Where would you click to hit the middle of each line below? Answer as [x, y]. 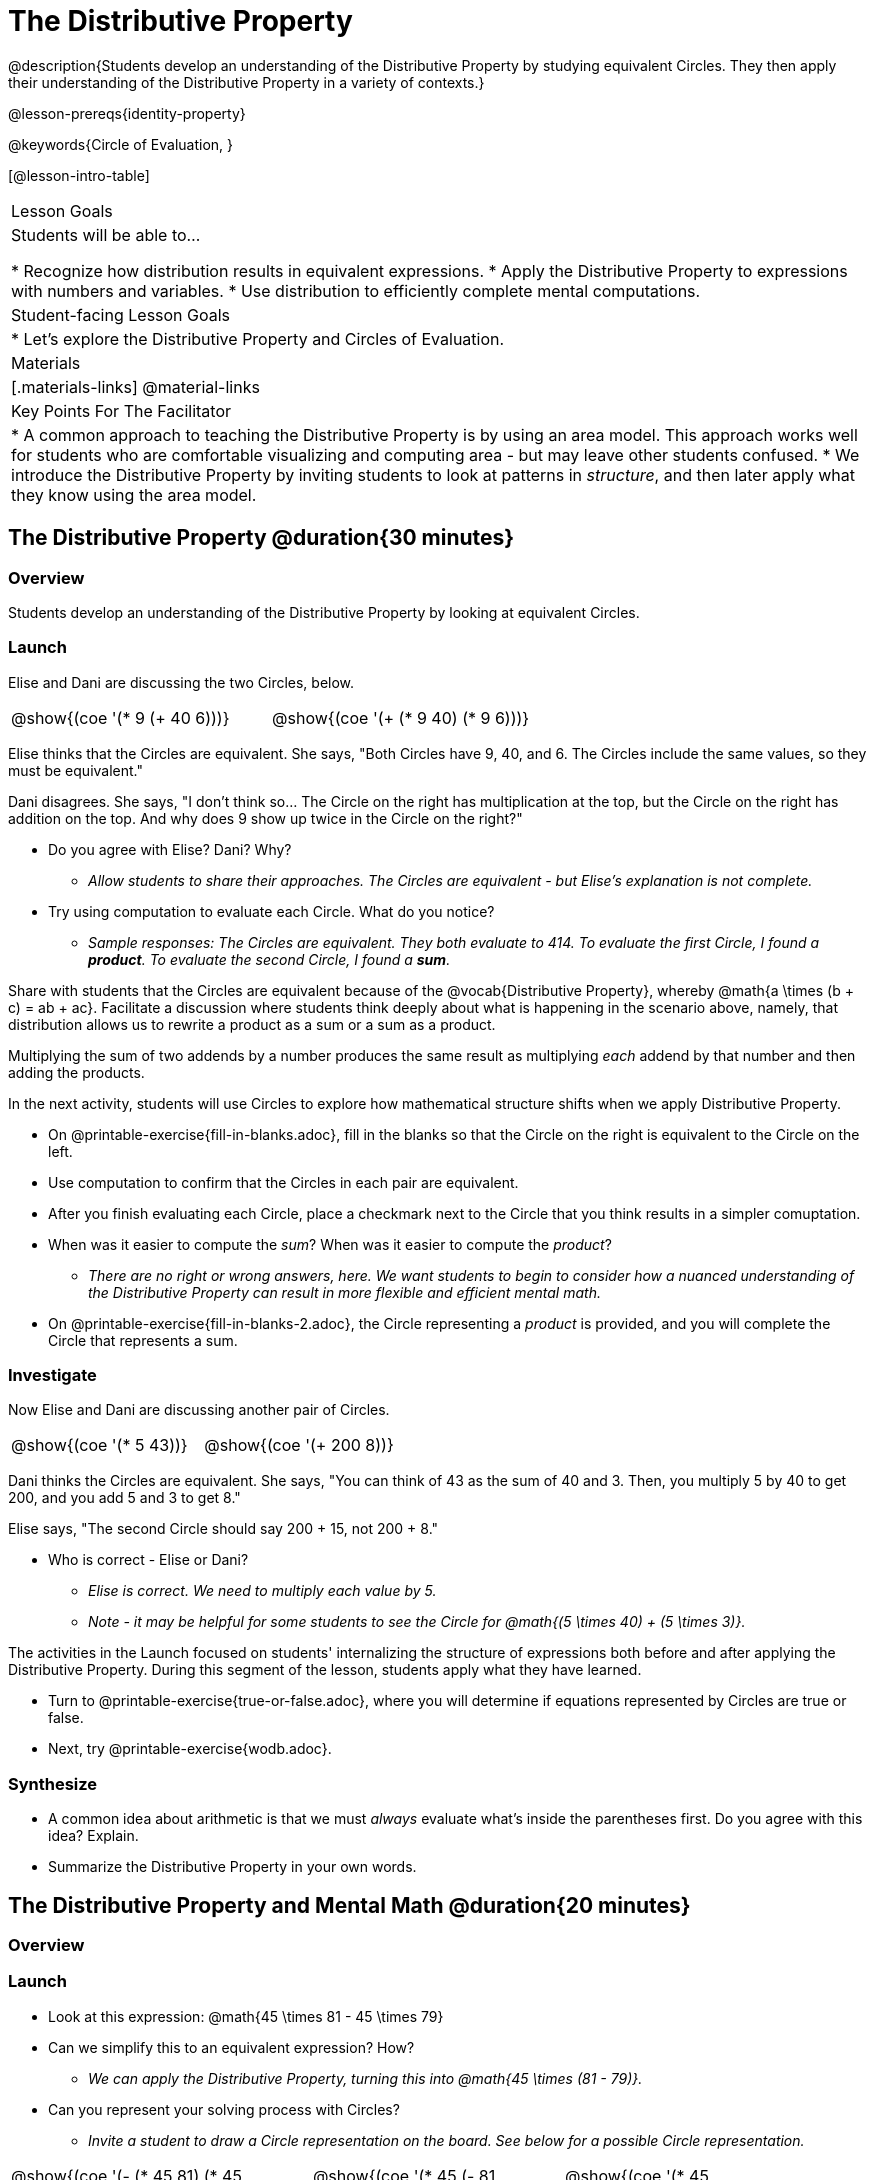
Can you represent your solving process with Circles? [224, 2109]
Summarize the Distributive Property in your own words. [232, 1867]
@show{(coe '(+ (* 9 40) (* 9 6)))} [401, 717]
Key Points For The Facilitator [121, 410]
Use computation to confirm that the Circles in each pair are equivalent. [283, 1182]
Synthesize [53, 1783]
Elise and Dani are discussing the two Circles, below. [181, 682]
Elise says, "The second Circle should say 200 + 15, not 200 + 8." [223, 1529]
